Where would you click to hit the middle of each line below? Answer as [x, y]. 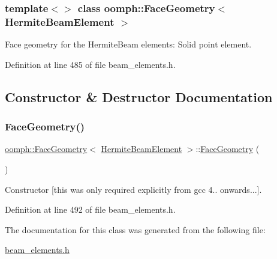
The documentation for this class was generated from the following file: [135, 229]
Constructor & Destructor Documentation [139, 96]
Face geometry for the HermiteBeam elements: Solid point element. [128, 44]
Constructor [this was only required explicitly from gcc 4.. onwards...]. [133, 189]
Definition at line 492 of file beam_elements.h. [90, 209]
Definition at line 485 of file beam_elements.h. [90, 64]
